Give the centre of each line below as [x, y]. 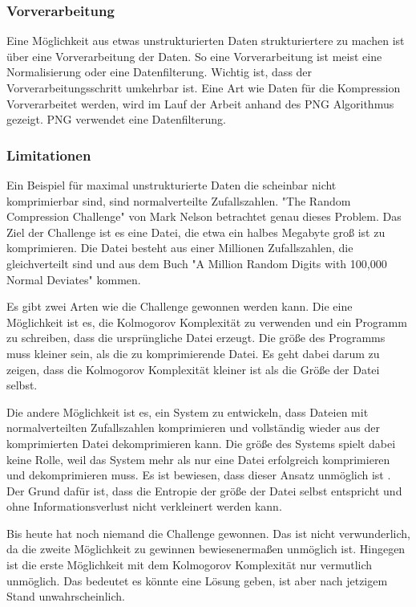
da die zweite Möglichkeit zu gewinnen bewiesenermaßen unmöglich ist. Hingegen [206, 549]
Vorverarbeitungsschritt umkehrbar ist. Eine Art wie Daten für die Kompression [204, 88]
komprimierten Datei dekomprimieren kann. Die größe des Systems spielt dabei [201, 443]
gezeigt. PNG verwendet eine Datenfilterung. [116, 119]
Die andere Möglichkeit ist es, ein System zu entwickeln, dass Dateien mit [188, 411]
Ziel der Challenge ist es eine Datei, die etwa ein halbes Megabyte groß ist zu [196, 232]
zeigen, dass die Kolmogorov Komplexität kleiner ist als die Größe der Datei [193, 369]
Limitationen [49, 155]
